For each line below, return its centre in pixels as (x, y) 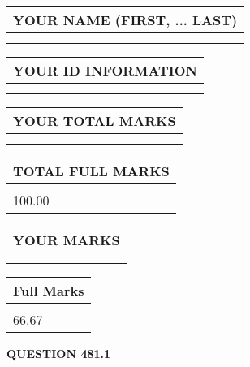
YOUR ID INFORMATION (105, 70)
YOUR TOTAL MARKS (95, 121)
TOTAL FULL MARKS (91, 171)
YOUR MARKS (67, 240)
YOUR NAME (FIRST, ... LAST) (125, 20)
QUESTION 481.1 (59, 353)
